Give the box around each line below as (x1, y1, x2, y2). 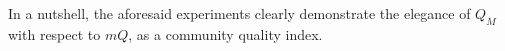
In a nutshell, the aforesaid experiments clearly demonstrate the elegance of (8, 3, 471, 23)
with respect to (8, 23, 101, 44)
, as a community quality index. (128, 23, 323, 44)
